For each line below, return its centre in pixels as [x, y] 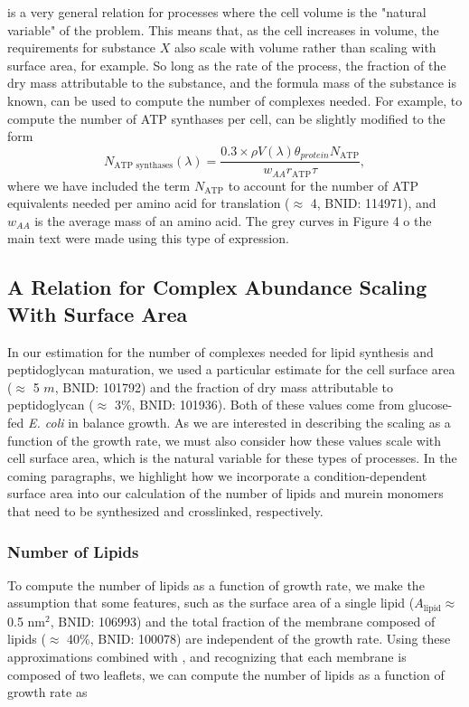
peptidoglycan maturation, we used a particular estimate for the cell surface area [231, 369]
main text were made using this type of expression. [148, 238]
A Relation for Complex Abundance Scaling [217, 287]
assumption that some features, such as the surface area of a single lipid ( [211, 603]
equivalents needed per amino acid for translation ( [149, 203]
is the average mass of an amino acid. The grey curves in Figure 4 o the [233, 220]
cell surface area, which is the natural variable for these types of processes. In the [232, 458]
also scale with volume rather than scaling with [305, 47]
